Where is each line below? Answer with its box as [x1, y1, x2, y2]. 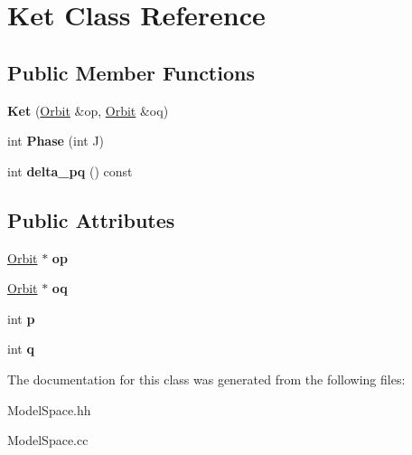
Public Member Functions [7, 58, 255, 86]
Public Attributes [7, 205, 175, 233]
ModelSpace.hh [7, 400, 91, 419]
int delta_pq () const [7, 161, 133, 180]
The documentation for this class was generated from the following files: [7, 369, 406, 388]
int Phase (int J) [7, 131, 105, 150]
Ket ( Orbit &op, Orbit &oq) [7, 100, 169, 119]
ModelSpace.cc [7, 431, 89, 450]
